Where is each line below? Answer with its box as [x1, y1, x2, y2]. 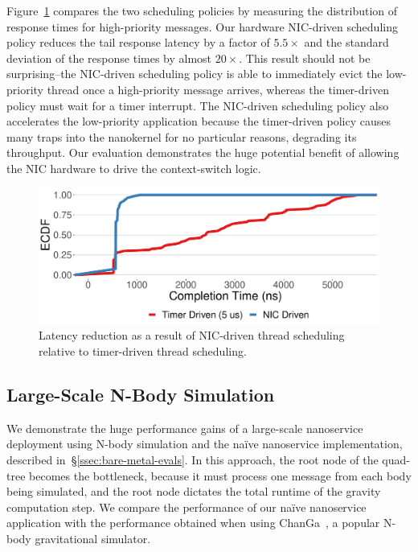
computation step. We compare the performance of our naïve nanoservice [6, 498, 367, 515]
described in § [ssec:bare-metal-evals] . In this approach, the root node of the [6, 451, 379, 468]
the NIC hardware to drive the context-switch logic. [6, 159, 261, 176]
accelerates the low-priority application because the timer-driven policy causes [6, 113, 391, 130]
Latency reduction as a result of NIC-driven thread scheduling [39, 327, 345, 344]
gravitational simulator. [35, 530, 151, 547]
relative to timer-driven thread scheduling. [39, 343, 247, 360]
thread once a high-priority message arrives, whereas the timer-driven [47, 80, 389, 97]
